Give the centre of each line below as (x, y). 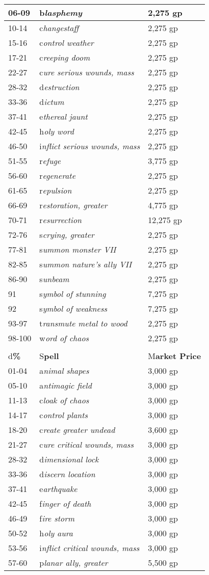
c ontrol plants (64, 415)
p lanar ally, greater (74, 563)
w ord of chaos (64, 338)
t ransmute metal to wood (83, 323)
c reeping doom (65, 57)
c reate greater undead (77, 430)
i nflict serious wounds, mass (90, 146)
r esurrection (61, 220)
